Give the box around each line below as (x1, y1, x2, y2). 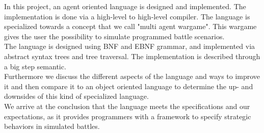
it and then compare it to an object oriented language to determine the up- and (4, 81, 253, 91)
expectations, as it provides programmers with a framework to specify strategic (4, 111, 251, 121)
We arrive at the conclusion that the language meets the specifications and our (4, 100, 250, 111)
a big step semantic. (4, 61, 66, 71)
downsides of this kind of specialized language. (4, 91, 149, 101)
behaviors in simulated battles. (4, 121, 100, 131)
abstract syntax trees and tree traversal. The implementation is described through (4, 50, 260, 61)
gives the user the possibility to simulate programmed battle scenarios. (4, 31, 225, 41)
